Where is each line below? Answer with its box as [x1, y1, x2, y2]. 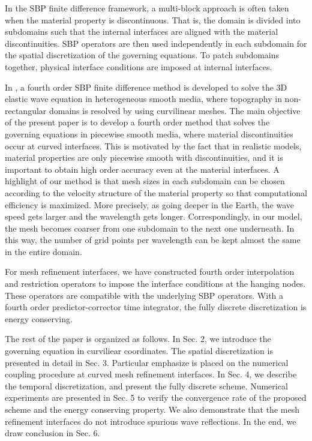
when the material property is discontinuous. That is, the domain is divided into [5, 13, 301, 26]
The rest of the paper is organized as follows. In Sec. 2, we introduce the [5, 332, 271, 345]
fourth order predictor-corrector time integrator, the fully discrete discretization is [5, 301, 307, 313]
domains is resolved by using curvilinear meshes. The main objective [49, 104, 301, 116]
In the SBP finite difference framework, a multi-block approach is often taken [5, 2, 289, 14]
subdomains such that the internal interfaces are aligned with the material [5, 25, 278, 38]
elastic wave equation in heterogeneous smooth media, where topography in [5, 92, 282, 105]
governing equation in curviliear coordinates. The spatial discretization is [5, 344, 273, 357]
